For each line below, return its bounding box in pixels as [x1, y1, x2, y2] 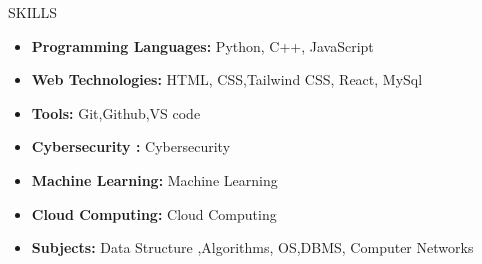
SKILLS [8, 2, 58, 22]
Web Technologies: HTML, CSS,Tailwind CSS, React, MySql [31, 69, 423, 90]
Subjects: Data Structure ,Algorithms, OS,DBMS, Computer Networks [31, 237, 474, 258]
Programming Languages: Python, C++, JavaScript [31, 35, 374, 56]
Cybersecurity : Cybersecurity [31, 136, 231, 157]
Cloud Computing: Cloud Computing [31, 203, 277, 224]
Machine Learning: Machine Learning [31, 169, 278, 190]
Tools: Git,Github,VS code [31, 102, 201, 123]
